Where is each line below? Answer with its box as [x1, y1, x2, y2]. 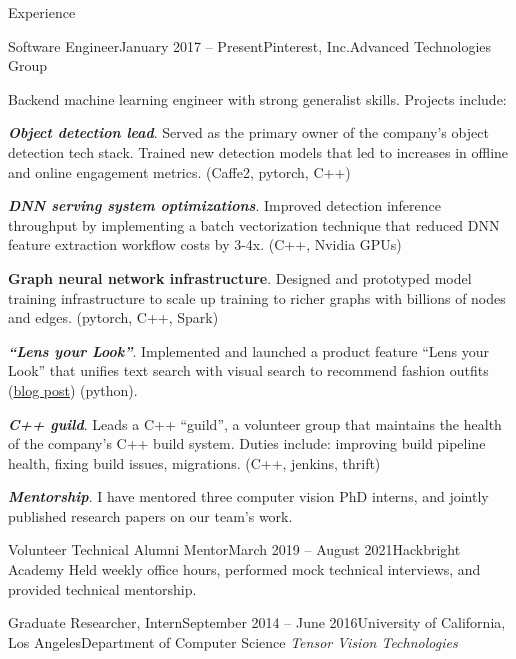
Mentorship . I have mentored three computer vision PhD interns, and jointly [8, 486, 489, 507]
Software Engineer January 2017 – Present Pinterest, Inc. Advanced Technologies [8, 35, 492, 56]
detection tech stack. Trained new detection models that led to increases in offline [8, 141, 509, 162]
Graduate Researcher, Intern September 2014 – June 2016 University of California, [8, 612, 506, 633]
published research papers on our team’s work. [8, 505, 293, 526]
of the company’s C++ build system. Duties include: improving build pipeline [8, 433, 486, 454]
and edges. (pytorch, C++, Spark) [8, 307, 219, 328]
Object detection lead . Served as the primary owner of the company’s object [8, 122, 489, 143]
